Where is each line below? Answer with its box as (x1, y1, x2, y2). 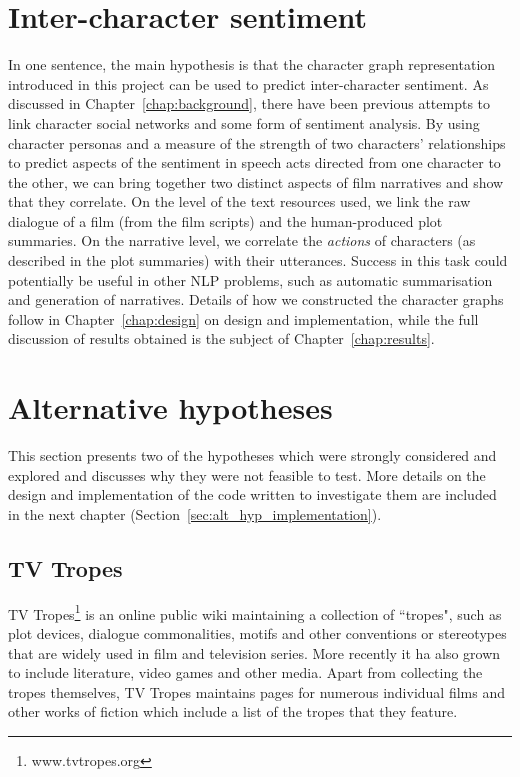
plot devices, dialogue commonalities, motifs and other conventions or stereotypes (8, 622, 507, 643)
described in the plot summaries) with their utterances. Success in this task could (8, 250, 508, 271)
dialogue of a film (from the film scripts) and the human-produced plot (8, 210, 443, 231)
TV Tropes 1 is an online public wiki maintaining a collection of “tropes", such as (8, 600, 502, 624)
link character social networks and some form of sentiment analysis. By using (8, 112, 480, 133)
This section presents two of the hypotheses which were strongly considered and (8, 445, 497, 466)
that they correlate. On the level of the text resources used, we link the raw (8, 191, 471, 212)
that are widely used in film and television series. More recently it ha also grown (8, 642, 501, 663)
